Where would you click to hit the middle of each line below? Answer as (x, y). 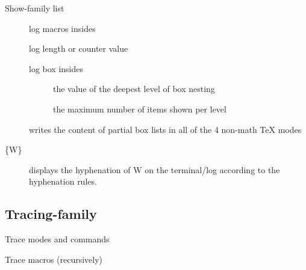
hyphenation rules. (63, 181)
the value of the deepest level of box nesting (134, 89)
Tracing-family (51, 214)
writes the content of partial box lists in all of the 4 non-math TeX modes (165, 129)
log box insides (56, 68)
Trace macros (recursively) (54, 259)
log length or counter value (79, 48)
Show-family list (35, 8)
